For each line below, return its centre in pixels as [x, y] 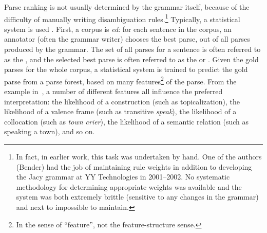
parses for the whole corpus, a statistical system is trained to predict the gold [126, 69]
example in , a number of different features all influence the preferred [113, 91]
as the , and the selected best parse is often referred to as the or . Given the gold [131, 59]
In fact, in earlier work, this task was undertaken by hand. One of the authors [139, 157]
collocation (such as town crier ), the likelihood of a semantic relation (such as [127, 121]
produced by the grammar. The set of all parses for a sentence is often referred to [132, 49]
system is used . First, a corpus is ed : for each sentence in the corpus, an [118, 29]
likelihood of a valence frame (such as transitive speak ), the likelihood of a [120, 111]
